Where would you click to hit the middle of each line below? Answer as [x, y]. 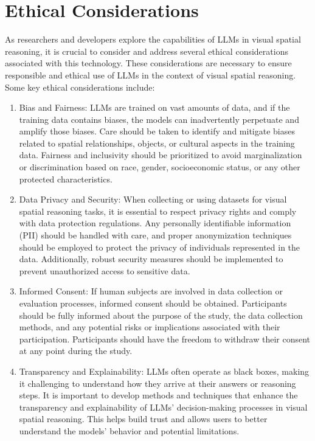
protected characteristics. [66, 179]
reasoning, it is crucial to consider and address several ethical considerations [147, 51]
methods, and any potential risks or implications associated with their [150, 327]
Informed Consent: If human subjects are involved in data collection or [151, 291]
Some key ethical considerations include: [80, 87]
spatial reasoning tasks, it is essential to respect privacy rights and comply [158, 211]
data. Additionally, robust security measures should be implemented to [151, 259]
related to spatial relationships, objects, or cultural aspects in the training [157, 143]
